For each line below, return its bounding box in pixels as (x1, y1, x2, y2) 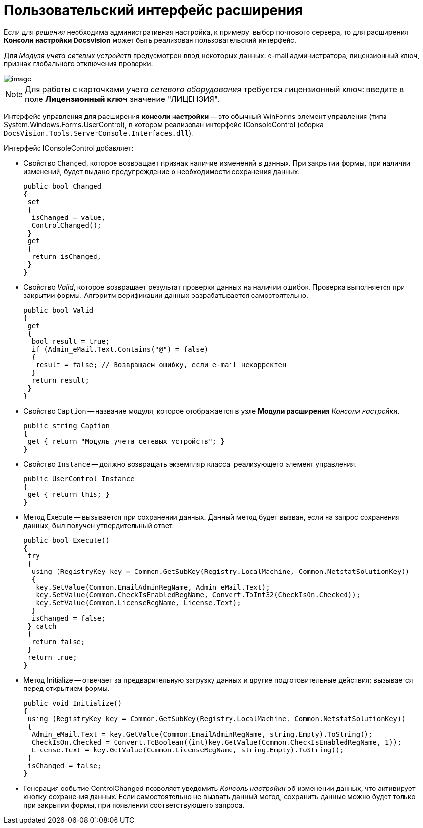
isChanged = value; (31, 213, 106, 221)
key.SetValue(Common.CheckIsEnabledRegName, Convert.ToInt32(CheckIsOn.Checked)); (36, 591, 361, 599)
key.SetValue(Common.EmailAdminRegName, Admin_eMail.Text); (36, 583, 270, 591)
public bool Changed (23, 182, 102, 190)
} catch (27, 622, 57, 630)
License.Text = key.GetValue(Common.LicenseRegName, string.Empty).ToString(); (31, 746, 344, 754)
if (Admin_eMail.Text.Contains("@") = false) (31, 345, 209, 353)
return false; (31, 637, 85, 646)
